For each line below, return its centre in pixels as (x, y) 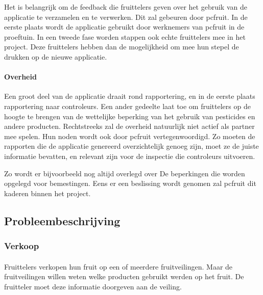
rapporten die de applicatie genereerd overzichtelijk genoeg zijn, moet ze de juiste (131, 146)
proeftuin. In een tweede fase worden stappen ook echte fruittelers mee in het (125, 36)
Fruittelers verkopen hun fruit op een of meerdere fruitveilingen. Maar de (118, 266)
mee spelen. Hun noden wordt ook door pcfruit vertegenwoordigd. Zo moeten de (130, 136)
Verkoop (22, 246)
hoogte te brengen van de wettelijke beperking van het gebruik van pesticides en (130, 116)
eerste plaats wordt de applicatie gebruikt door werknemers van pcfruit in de (124, 27)
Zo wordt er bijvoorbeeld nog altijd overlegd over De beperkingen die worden (125, 173)
